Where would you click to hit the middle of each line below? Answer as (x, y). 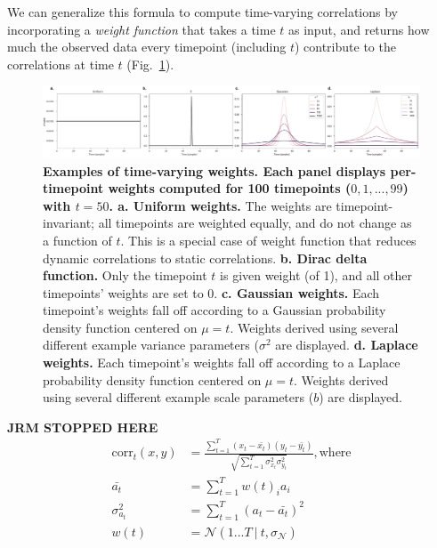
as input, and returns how (359, 29)
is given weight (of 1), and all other (316, 275)
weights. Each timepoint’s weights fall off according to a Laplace (222, 363)
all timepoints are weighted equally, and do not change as (255, 223)
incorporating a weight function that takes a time (142, 29)
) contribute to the (345, 47)
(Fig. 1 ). (150, 64)
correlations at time (61, 64)
